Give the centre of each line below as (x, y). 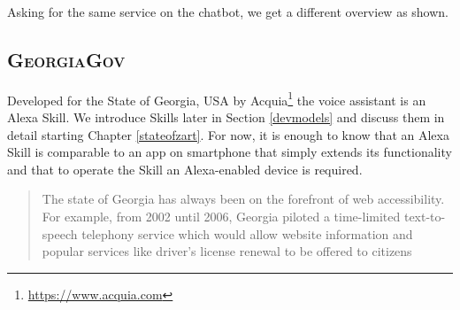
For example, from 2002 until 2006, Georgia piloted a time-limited (221, 217)
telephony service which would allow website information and (247, 233)
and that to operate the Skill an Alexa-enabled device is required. (185, 169)
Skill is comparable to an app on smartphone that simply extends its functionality (230, 152)
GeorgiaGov (66, 59)
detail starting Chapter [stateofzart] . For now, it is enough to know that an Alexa (228, 134)
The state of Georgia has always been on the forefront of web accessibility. (243, 199)
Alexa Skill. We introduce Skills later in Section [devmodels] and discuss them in (226, 117)
